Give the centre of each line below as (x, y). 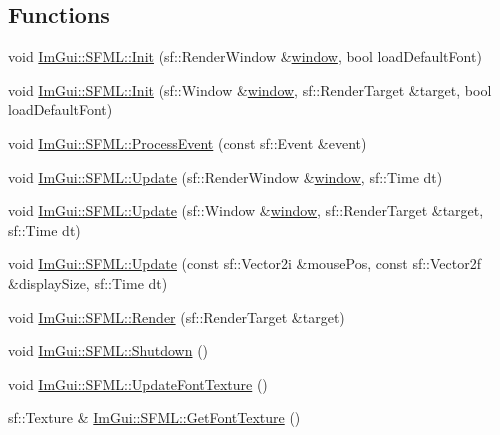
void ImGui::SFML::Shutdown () (108, 350)
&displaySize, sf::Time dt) (88, 282)
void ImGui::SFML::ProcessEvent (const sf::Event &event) (187, 142)
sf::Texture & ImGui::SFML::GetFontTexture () (154, 417)
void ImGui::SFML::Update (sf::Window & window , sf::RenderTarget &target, (246, 210)
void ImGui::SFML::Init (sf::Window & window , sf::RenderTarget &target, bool (250, 89)
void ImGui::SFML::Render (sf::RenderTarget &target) (176, 316)
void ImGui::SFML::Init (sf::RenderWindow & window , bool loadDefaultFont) (245, 56)
